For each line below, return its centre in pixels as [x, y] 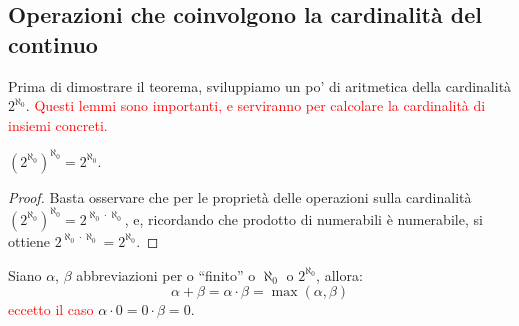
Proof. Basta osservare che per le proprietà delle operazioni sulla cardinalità [240, 196]
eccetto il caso [51, 309]
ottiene [29, 240]
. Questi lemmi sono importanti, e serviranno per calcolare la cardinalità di [255, 105]
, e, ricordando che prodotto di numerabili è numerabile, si [303, 218]
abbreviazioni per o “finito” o [166, 274]
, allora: [339, 274]
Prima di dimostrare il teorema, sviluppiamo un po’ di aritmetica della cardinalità [260, 85]
